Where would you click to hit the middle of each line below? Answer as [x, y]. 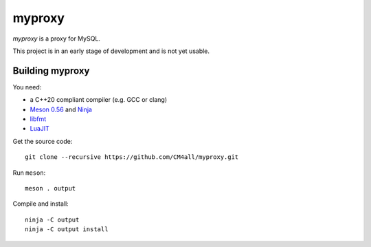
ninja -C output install [67, 229]
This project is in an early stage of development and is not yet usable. [111, 51]
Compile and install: [41, 204]
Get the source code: [43, 141]
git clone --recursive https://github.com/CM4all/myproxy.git [132, 157]
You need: [27, 87]
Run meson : [29, 173]
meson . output [50, 188]
